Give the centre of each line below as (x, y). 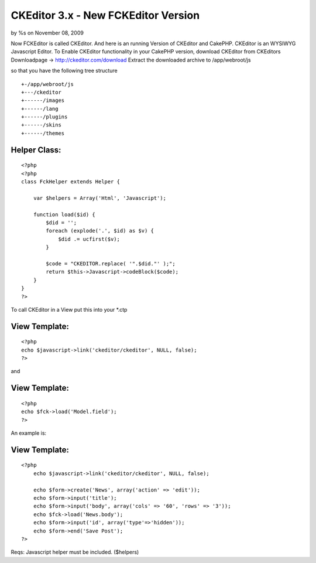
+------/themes (43, 133)
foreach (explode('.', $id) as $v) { (100, 231)
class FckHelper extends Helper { (71, 182)
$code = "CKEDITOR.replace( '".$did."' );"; (111, 263)
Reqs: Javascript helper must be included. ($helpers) (75, 552)
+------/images (43, 100)
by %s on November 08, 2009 (47, 33)
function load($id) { (64, 214)
